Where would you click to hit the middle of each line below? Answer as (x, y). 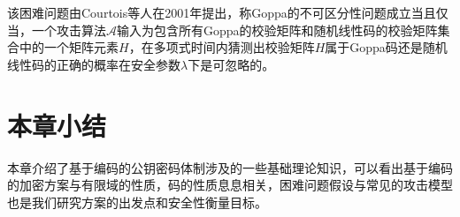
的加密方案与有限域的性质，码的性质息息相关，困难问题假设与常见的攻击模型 (230, 185)
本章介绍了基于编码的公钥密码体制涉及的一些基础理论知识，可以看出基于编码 (230, 167)
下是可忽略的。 (231, 64)
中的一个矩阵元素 (69, 47)
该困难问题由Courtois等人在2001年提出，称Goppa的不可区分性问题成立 (209, 12)
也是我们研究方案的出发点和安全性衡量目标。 (137, 202)
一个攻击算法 (69, 30)
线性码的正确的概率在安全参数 (94, 64)
